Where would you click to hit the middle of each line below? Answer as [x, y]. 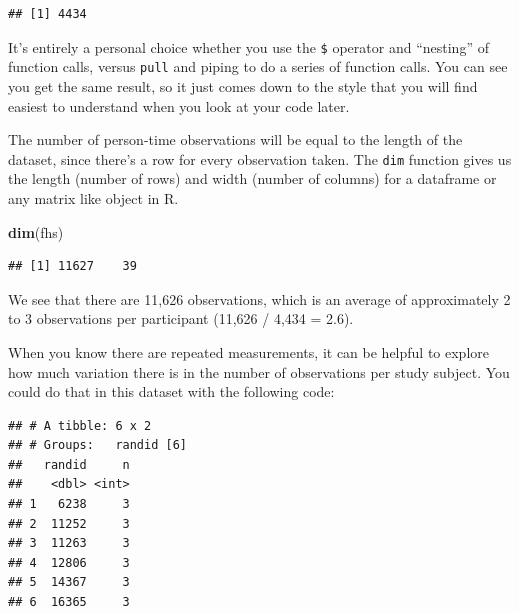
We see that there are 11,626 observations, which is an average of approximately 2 [259, 298]
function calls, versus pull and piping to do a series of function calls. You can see [258, 66]
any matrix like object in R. [93, 197]
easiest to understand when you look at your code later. [179, 105]
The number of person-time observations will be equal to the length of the [235, 139]
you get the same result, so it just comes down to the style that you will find [243, 85]
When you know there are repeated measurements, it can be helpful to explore [248, 351]
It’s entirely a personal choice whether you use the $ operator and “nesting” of [248, 46]
